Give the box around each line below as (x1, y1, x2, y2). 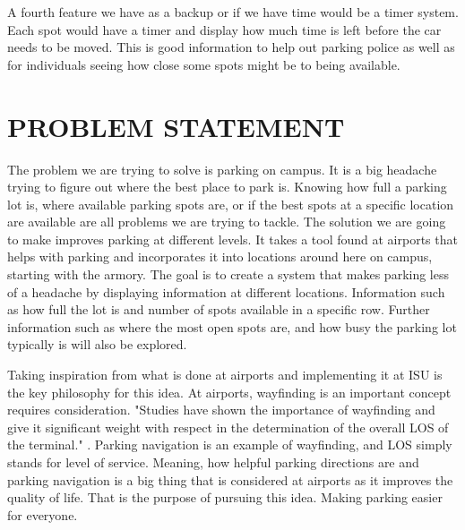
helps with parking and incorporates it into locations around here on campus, (7, 247, 433, 266)
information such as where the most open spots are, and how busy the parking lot (7, 317, 457, 336)
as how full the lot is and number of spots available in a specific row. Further (7, 300, 430, 319)
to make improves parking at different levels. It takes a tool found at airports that (7, 229, 458, 248)
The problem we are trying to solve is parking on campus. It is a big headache (7, 159, 437, 178)
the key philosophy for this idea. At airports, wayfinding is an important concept (7, 382, 452, 401)
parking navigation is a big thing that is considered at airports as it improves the (7, 470, 453, 489)
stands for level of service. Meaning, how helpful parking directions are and (7, 453, 419, 471)
